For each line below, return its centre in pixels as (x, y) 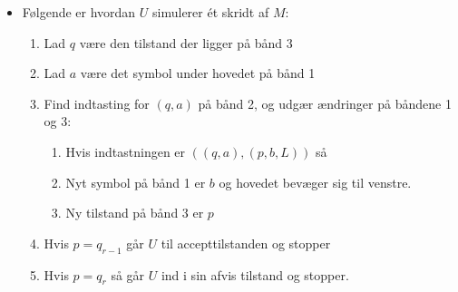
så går (128, 274)
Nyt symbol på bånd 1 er (136, 182)
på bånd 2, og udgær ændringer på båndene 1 (325, 103)
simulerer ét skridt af (211, 12)
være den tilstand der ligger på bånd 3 (186, 42)
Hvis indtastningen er (126, 151)
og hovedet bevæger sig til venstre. (315, 182)
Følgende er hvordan (79, 12)
